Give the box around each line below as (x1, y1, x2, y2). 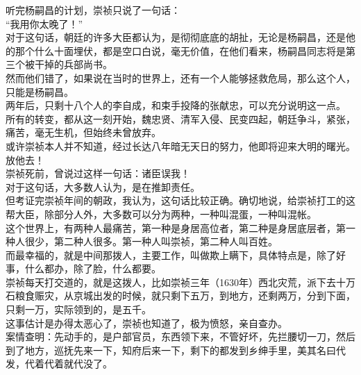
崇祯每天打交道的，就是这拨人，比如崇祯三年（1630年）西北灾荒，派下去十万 (6, 274, 355, 289)
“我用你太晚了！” (6, 16, 83, 31)
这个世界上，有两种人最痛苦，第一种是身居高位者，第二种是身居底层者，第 (6, 220, 346, 235)
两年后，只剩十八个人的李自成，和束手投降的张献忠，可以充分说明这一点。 (6, 98, 346, 112)
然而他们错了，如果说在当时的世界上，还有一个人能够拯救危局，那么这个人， (6, 70, 355, 85)
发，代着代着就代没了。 (6, 356, 112, 371)
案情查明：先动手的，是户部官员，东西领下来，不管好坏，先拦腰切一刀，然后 (6, 329, 355, 344)
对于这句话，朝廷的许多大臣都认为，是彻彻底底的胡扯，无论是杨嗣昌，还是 (6, 30, 346, 44)
